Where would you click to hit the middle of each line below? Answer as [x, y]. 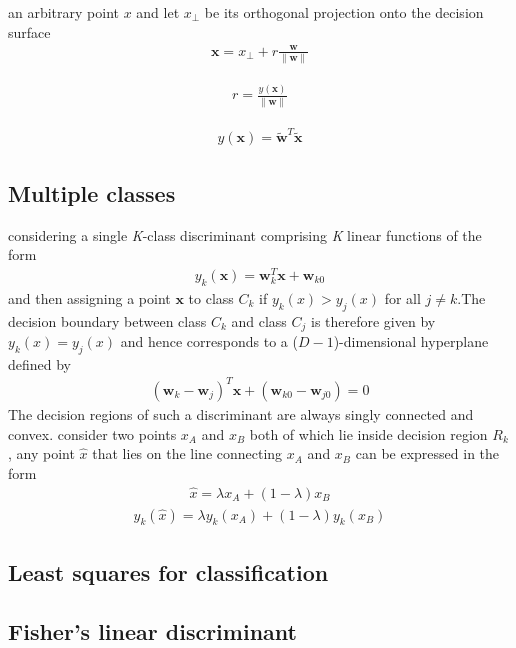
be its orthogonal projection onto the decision [344, 12]
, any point [41, 453]
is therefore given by [373, 320]
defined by [40, 363]
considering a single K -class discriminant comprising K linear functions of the [245, 234]
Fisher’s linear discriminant [152, 630]
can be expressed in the [427, 453]
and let [158, 12]
